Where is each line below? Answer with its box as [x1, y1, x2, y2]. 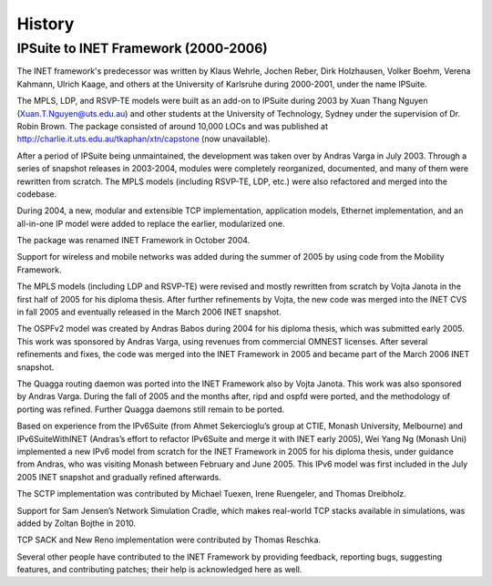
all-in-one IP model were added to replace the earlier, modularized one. [16, 218, 285, 229]
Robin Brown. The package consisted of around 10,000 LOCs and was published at [16, 120, 328, 131]
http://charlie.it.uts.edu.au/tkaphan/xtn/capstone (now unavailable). [16, 133, 271, 145]
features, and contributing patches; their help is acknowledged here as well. [16, 564, 302, 575]
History [16, 14, 75, 34]
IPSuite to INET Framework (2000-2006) [16, 40, 268, 57]
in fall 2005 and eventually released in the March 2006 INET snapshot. [16, 306, 282, 318]
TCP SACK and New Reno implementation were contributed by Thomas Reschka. [16, 534, 322, 546]
